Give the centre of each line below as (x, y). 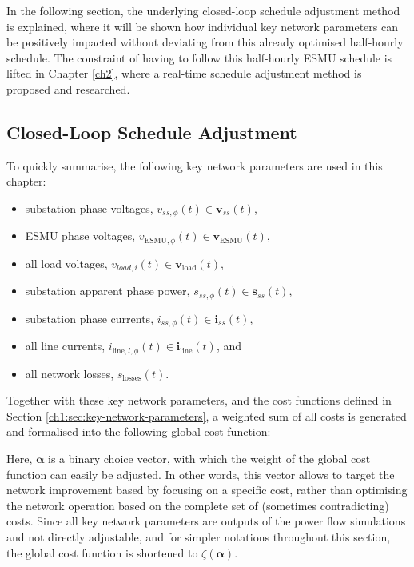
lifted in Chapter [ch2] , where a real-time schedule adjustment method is (184, 73)
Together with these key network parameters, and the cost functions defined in (199, 400)
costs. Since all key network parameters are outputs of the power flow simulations (206, 521)
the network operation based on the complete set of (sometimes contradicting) (198, 505)
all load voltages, (66, 263)
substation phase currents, (90, 318)
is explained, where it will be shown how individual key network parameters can (202, 26)
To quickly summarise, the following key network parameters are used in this (195, 165)
